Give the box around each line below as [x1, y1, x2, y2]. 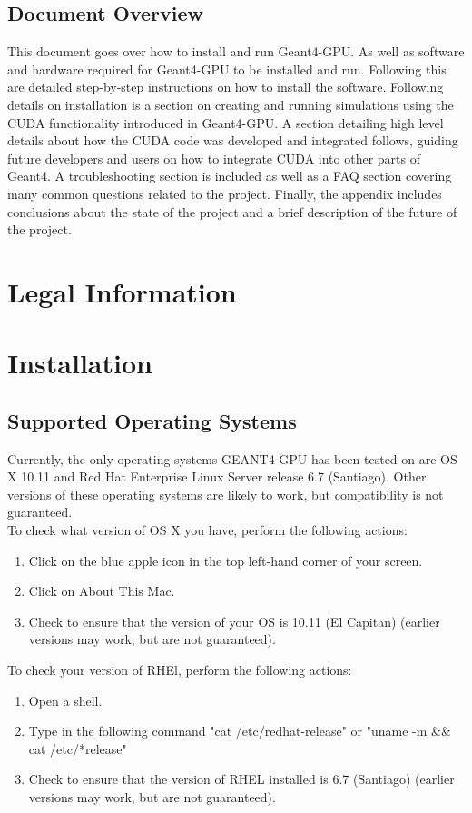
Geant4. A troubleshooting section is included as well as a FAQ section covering [7, 166, 452, 185]
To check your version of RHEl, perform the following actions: [7, 660, 352, 679]
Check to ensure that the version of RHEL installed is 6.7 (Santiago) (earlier [28, 769, 455, 788]
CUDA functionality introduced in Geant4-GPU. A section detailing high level [7, 113, 444, 132]
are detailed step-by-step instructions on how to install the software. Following [7, 77, 444, 96]
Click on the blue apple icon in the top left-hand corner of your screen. [28, 550, 423, 570]
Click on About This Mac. [28, 581, 175, 600]
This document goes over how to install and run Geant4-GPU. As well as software [7, 42, 465, 61]
